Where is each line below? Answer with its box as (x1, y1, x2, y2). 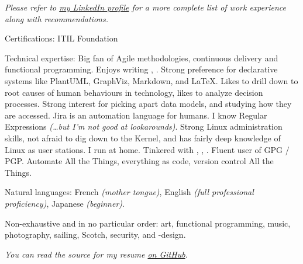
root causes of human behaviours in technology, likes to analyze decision (5, 86, 263, 98)
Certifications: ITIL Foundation (5, 32, 118, 44)
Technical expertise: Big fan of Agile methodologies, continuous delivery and (5, 51, 278, 64)
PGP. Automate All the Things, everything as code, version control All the (5, 155, 274, 167)
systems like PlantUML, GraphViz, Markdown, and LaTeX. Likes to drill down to (5, 74, 298, 86)
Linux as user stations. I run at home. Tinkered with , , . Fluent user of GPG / (5, 143, 290, 155)
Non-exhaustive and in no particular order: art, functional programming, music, (5, 217, 291, 229)
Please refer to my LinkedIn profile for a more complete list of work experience (5, 1, 286, 13)
